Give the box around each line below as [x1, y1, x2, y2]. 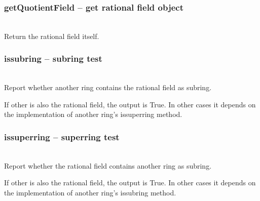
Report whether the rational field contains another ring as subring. [4, 160, 212, 171]
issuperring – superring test [4, 130, 120, 143]
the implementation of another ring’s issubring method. [4, 187, 176, 197]
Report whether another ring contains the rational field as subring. [4, 82, 212, 93]
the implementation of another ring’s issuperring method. [4, 109, 182, 119]
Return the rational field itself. [4, 30, 99, 41]
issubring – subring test [4, 52, 102, 65]
